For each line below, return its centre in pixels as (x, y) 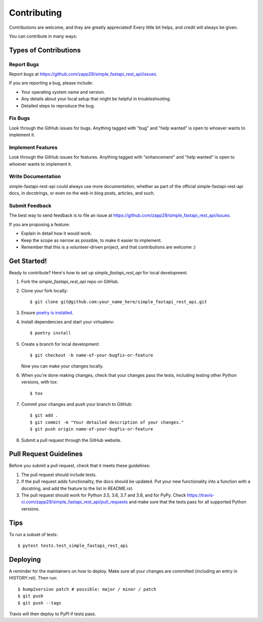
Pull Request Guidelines (46, 454)
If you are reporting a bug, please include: (51, 83)
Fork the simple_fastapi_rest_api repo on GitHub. (70, 282)
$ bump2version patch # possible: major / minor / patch (87, 589)
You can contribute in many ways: (43, 36)
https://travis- (201, 495)
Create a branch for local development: (60, 344)
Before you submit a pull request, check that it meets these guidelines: (80, 466)
